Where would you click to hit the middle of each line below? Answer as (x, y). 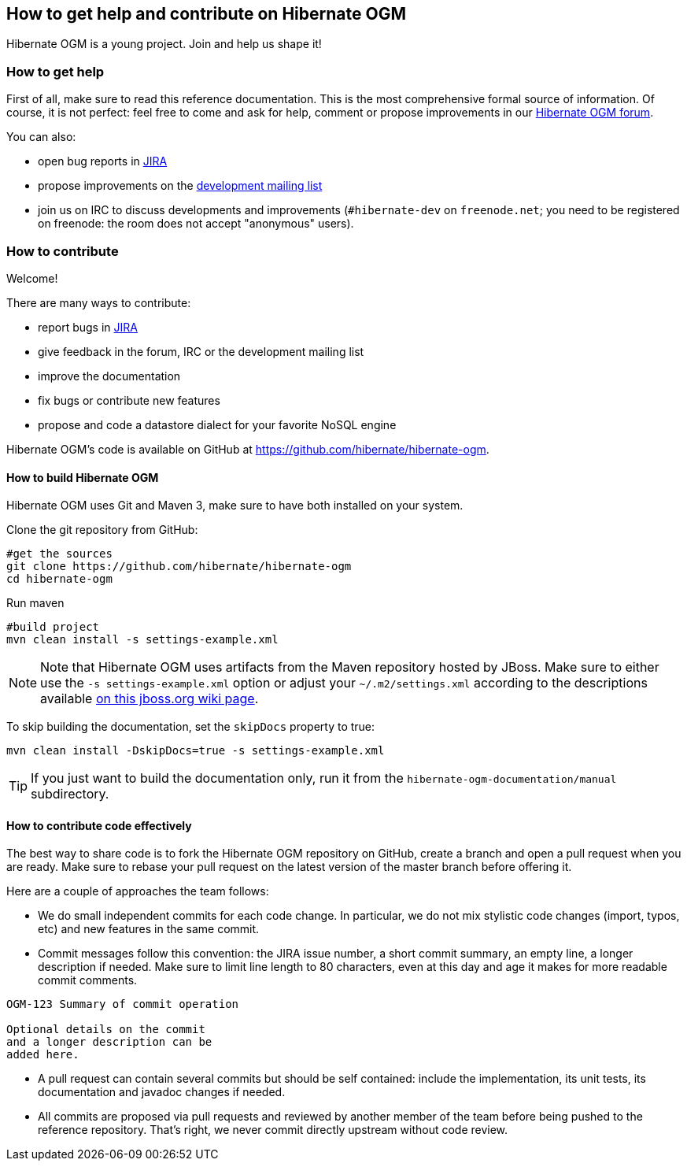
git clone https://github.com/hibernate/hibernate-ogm (179, 567)
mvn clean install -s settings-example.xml (142, 640)
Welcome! (32, 278)
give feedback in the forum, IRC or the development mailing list (201, 351)
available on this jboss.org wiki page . (150, 699)
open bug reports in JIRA (103, 161)
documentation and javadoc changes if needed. (162, 1092)
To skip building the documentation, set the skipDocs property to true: (191, 727)
